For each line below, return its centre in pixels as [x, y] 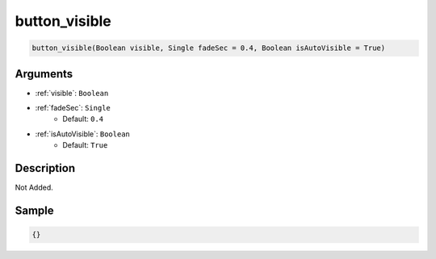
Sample [34, 210]
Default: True [85, 145]
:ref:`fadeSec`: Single [73, 108]
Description [45, 168]
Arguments [44, 74]
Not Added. [34, 188]
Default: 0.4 [83, 119]
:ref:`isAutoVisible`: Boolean [83, 134]
